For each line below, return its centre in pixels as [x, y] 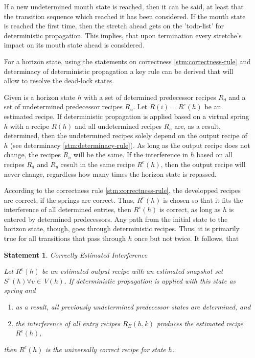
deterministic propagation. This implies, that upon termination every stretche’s [123, 35]
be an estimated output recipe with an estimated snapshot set [132, 271]
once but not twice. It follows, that [186, 238]
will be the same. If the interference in [131, 155]
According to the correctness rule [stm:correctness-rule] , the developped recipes [122, 190]
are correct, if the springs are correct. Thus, [70, 200]
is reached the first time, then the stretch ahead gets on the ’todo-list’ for [114, 26]
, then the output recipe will [203, 164]
